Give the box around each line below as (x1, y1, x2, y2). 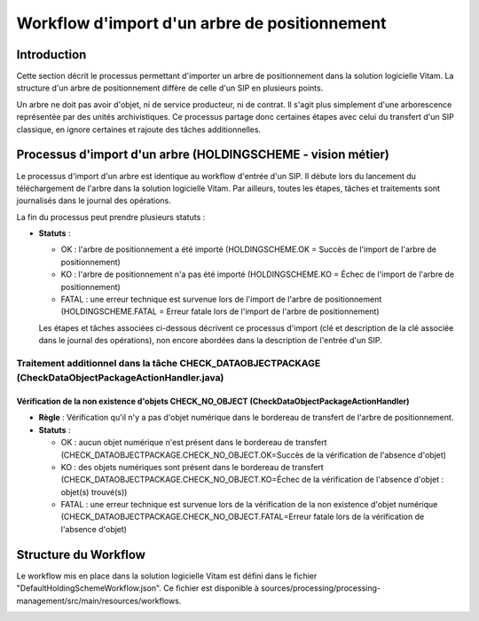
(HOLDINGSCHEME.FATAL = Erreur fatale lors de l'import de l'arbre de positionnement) (60, 306, 381, 317)
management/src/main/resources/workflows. (16, 595, 182, 606)
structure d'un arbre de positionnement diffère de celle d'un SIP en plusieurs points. (16, 83, 324, 93)
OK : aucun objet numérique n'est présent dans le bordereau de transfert (60, 437, 327, 448)
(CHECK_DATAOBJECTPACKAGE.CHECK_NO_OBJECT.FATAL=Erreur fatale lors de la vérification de (60, 511, 425, 523)
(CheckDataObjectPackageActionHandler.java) (16, 372, 224, 384)
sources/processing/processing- (260, 583, 381, 593)
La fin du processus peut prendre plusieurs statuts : (16, 211, 206, 222)
